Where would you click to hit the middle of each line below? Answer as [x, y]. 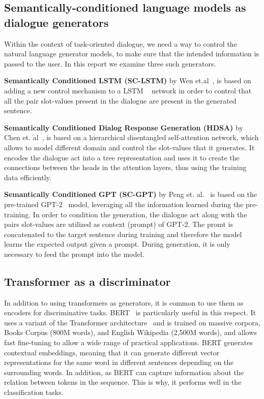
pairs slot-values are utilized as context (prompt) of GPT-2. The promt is [119, 224]
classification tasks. [34, 392]
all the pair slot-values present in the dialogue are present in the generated [120, 100]
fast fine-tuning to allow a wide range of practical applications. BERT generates [128, 342]
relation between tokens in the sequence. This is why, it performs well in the [123, 382]
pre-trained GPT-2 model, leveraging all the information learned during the [124, 204]
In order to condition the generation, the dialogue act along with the [140, 214]
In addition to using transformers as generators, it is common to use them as [124, 302]
